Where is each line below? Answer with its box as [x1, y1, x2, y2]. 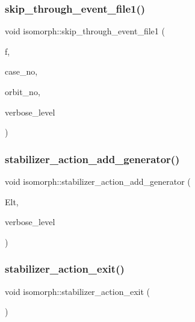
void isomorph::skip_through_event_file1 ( [5, 25, 165, 37]
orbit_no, [5, 85, 40, 98]
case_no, [5, 65, 38, 78]
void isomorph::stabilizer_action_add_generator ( [5, 175, 191, 187]
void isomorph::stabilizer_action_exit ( [5, 285, 150, 297]
